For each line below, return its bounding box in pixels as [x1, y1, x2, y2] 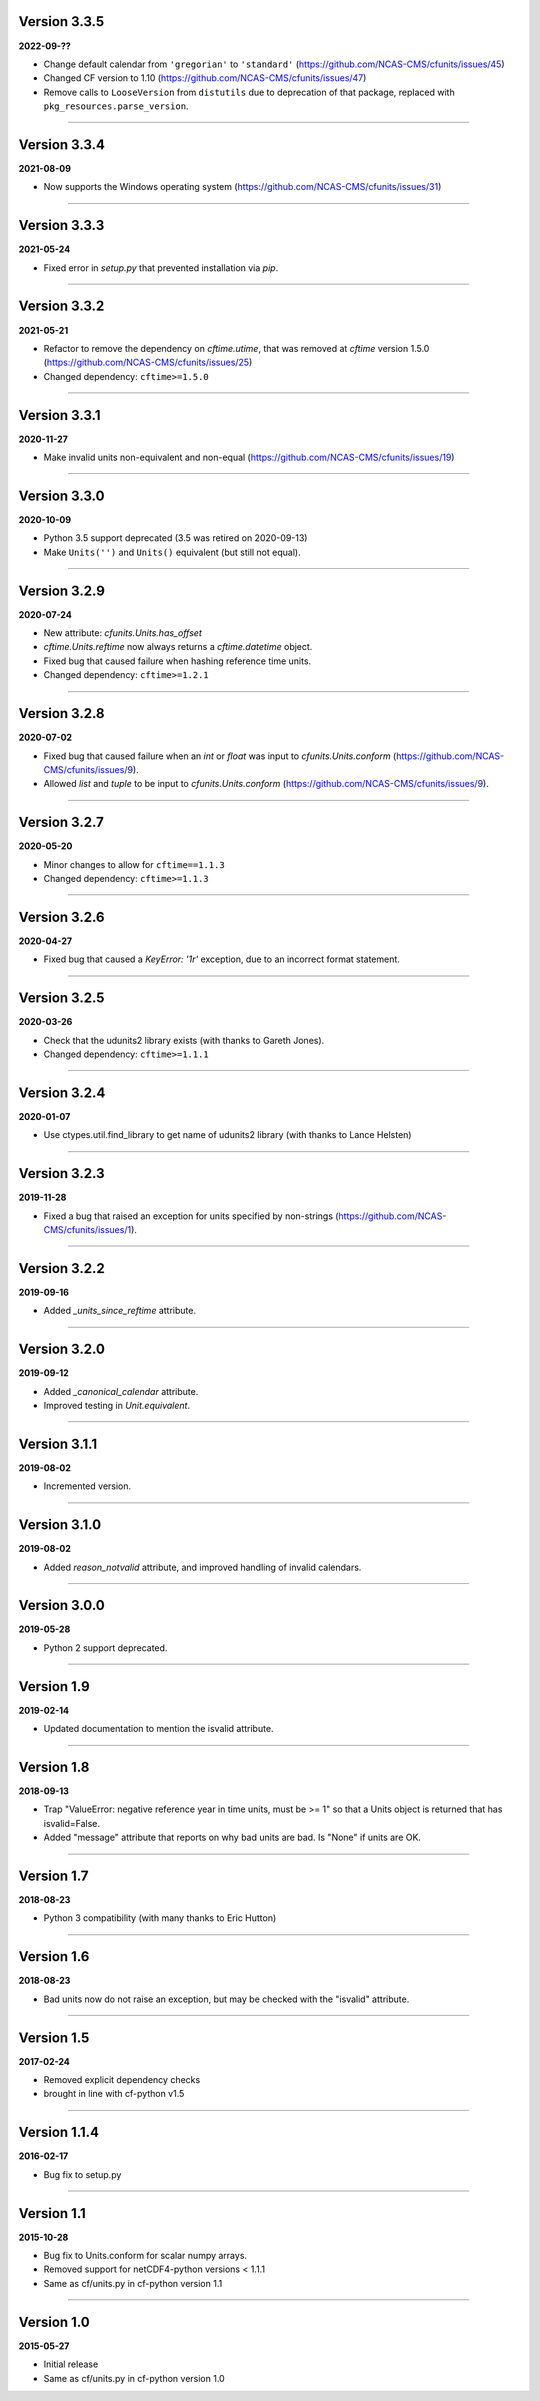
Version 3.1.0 [18, 1516, 102, 1534]
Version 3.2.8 [18, 705, 105, 722]
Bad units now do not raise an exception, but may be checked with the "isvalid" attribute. [43, 1993, 410, 2005]
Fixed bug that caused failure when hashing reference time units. [43, 655, 312, 667]
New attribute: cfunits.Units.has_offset [43, 627, 202, 639]
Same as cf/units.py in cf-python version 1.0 [43, 2372, 225, 2384]
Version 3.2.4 [18, 1084, 106, 1101]
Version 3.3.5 [18, 13, 105, 30]
